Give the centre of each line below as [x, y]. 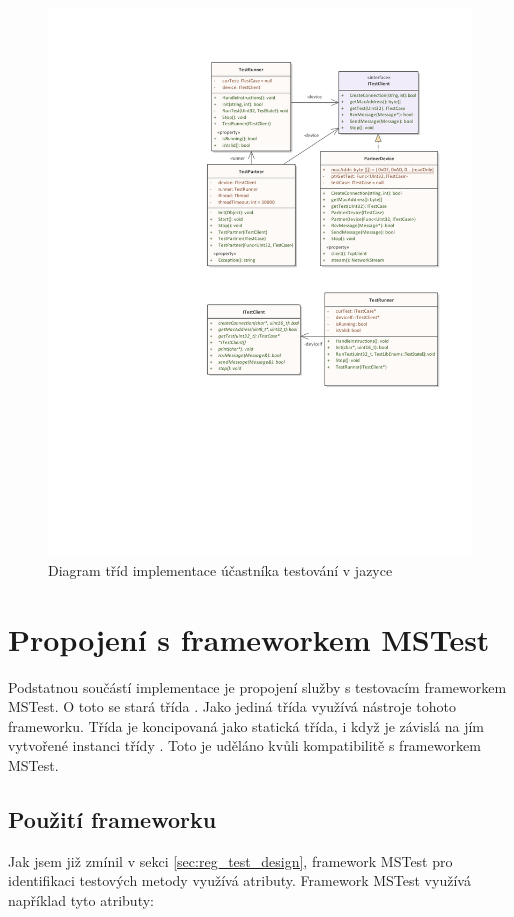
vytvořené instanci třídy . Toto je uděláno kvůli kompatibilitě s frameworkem [244, 745]
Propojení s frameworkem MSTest [249, 638]
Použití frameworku [112, 819]
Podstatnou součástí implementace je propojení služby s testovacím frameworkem [257, 686]
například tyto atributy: [81, 900]
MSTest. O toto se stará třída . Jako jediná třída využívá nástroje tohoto [232, 706]
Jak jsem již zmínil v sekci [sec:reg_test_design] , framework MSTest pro [230, 860]
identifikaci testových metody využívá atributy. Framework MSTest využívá [239, 880]
